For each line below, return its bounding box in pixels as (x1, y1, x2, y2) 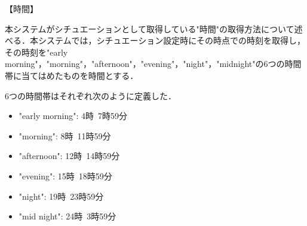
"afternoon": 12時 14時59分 (19, 149, 120, 162)
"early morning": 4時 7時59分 (19, 109, 128, 122)
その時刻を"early (5, 45, 68, 58)
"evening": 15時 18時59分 (19, 169, 112, 182)
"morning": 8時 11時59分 (19, 129, 111, 142)
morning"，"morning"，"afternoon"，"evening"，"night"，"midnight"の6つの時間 (5, 57, 302, 70)
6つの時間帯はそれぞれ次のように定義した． (5, 89, 176, 102)
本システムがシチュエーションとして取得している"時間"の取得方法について (5, 22, 294, 35)
